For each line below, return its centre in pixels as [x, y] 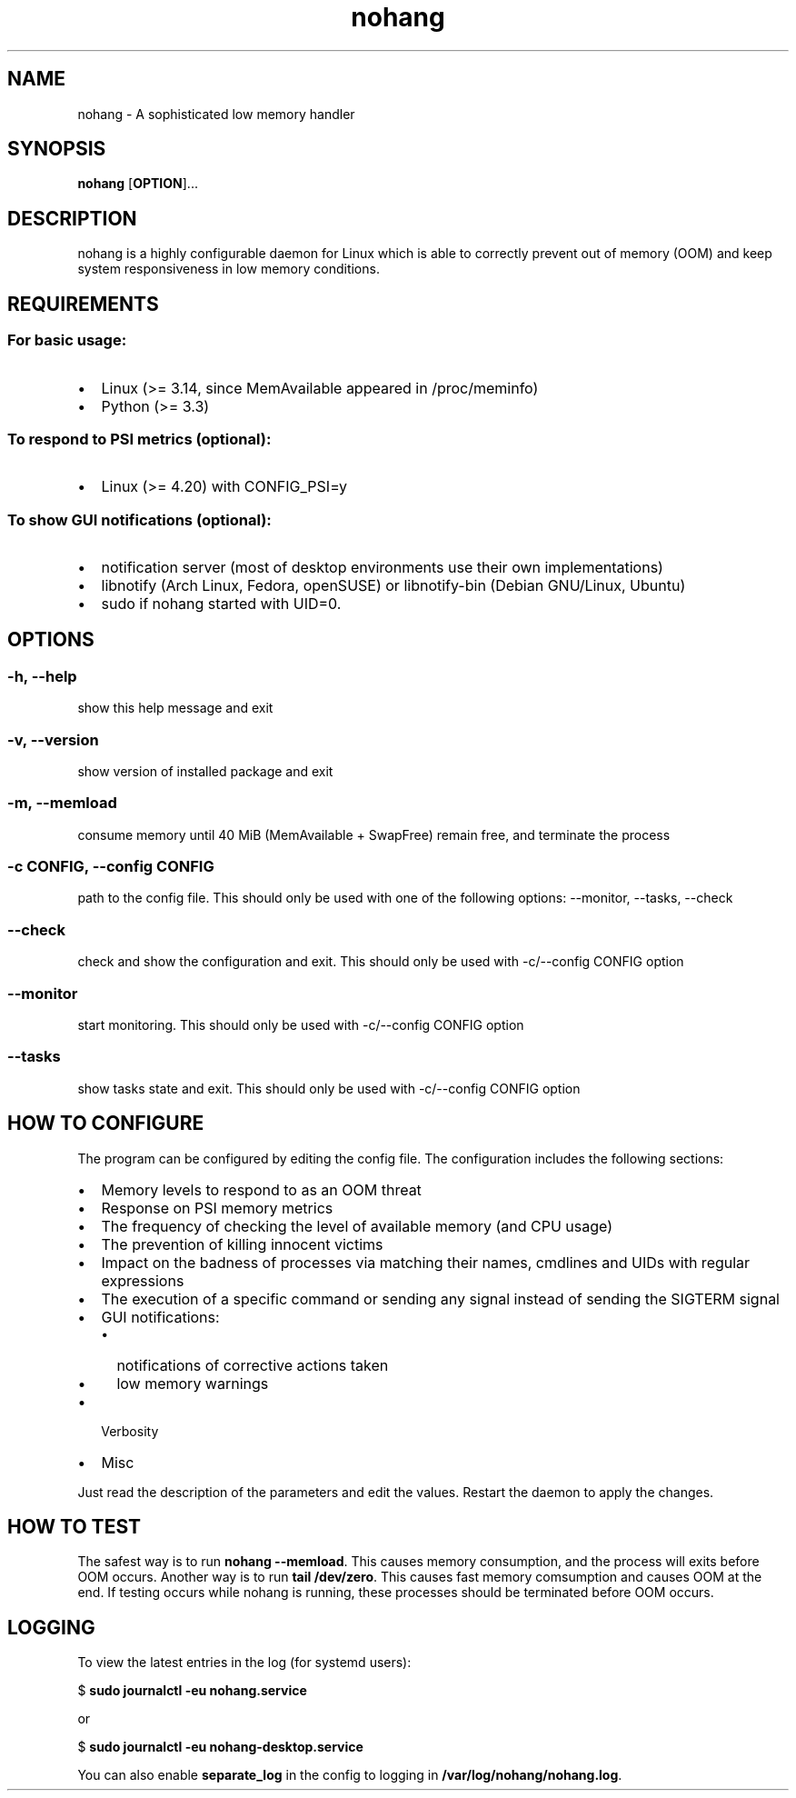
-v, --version [53, 739]
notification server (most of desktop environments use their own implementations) [382, 567]
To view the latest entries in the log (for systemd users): [244, 1663]
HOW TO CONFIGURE [106, 1124]
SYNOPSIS [57, 149]
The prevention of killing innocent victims [242, 1244]
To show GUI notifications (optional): [139, 519]
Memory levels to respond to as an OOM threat [261, 1189]
